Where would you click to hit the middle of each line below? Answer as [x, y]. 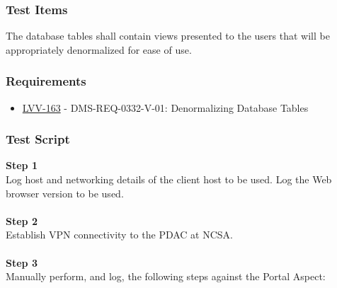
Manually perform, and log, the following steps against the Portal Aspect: [166, 276]
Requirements [46, 81]
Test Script [38, 139]
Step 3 [22, 262]
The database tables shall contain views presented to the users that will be [168, 36]
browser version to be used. [65, 193]
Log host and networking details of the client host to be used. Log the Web [169, 179]
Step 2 [22, 220]
